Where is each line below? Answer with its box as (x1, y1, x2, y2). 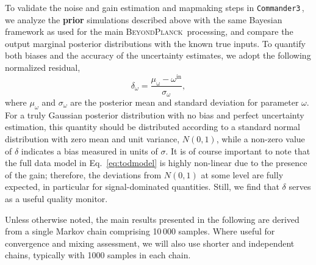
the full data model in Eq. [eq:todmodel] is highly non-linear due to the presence (5, 156, 307, 169)
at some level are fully (201, 168, 284, 181)
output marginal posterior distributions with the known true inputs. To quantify (5, 37, 306, 49)
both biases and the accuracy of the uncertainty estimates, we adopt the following (5, 49, 311, 62)
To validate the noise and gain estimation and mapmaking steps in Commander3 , (5, 1, 304, 13)
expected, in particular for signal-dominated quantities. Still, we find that (5, 180, 279, 193)
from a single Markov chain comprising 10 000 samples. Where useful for (5, 225, 275, 238)
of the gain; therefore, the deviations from (5, 168, 162, 181)
